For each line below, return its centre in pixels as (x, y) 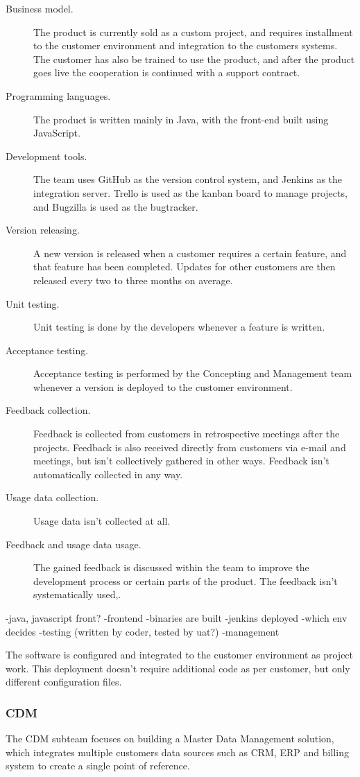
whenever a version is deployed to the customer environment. (163, 386)
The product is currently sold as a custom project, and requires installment (193, 32)
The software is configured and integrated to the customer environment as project (180, 655)
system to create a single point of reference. (98, 766)
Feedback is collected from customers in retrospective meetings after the (187, 434)
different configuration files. (64, 682)
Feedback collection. (48, 410)
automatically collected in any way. (108, 474)
